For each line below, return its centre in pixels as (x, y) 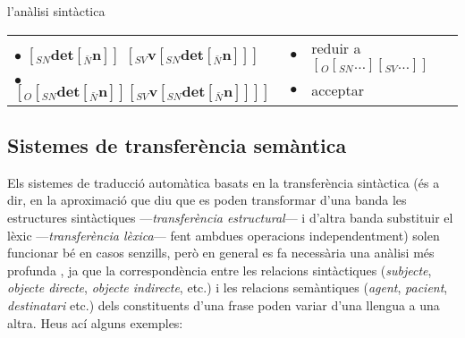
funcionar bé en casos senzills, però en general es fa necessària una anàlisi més (221, 253)
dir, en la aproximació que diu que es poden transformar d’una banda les (207, 200)
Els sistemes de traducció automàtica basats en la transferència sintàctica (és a (224, 182)
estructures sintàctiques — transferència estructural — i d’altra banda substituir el (230, 217)
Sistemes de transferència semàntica (177, 144)
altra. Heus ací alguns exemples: (95, 322)
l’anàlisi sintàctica (56, 11)
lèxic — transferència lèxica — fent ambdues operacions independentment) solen (224, 235)
